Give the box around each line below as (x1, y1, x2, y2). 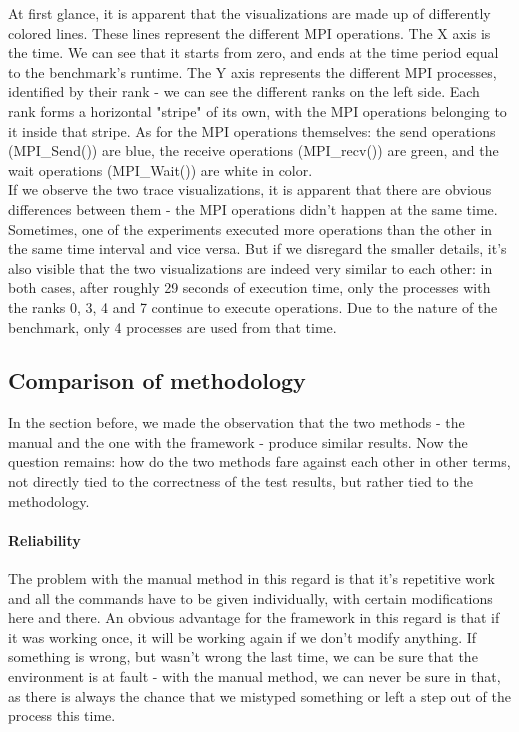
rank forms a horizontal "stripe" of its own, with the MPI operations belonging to (8, 100, 507, 121)
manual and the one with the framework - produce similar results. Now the (8, 431, 468, 452)
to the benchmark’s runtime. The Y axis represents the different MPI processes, (8, 61, 497, 82)
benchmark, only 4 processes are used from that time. (8, 316, 337, 337)
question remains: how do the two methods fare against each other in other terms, (8, 451, 511, 472)
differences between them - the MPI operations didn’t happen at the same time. (8, 198, 498, 219)
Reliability (8, 529, 81, 550)
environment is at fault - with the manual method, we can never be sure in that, (8, 666, 501, 687)
